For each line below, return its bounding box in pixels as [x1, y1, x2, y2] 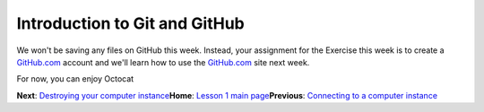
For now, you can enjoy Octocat [16, 73, 134, 84]
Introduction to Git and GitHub [16, 13, 246, 33]
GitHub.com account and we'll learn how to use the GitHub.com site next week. [16, 56, 310, 67]
